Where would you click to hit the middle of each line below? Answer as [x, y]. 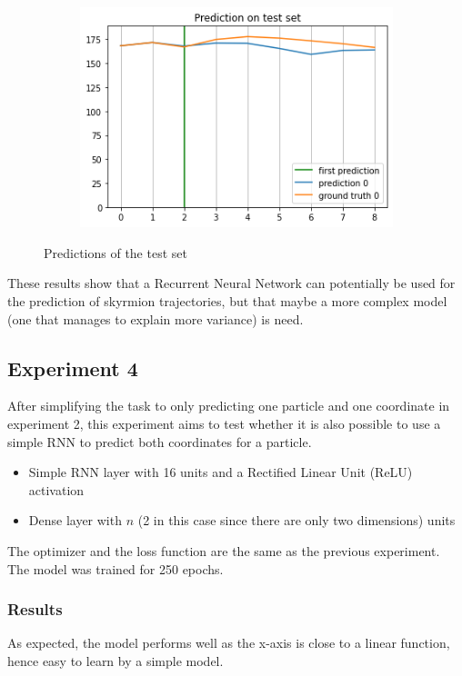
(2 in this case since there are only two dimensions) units [296, 520]
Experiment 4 [73, 368]
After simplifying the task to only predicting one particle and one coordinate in [229, 406]
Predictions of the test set [115, 252]
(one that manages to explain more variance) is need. [156, 318]
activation [56, 489]
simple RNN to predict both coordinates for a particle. [160, 441]
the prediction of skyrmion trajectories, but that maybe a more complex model [227, 300]
